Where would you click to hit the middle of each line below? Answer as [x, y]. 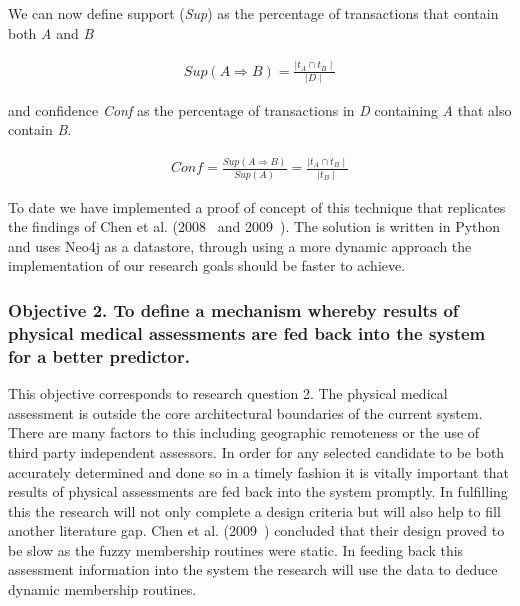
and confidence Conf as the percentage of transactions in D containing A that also [260, 109]
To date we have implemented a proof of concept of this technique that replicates [257, 206]
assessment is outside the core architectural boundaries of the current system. [245, 412]
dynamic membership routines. [102, 589]
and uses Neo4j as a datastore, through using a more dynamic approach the [240, 245]
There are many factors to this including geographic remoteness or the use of [244, 432]
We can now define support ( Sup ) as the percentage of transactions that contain [253, 13]
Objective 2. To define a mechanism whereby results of [233, 309]
